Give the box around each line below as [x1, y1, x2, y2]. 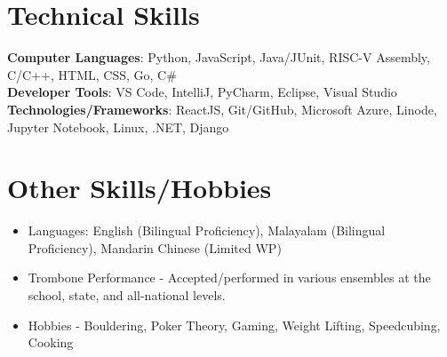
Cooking [28, 333, 74, 352]
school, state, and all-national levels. [28, 286, 226, 304]
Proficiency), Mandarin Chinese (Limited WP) [28, 238, 282, 257]
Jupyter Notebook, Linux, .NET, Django [7, 117, 229, 136]
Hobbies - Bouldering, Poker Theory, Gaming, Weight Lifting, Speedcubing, [28, 315, 441, 334]
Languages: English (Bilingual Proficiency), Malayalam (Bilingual [28, 221, 386, 240]
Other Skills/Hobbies [7, 170, 272, 206]
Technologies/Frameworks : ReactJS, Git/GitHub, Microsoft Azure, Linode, [7, 99, 437, 118]
